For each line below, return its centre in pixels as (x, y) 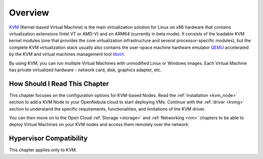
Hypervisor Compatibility (48, 138)
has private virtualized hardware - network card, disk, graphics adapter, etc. (85, 70)
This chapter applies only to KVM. (43, 150)
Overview (29, 13)
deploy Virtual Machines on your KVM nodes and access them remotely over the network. (99, 125)
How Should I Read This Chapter (59, 84)
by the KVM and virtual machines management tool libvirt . (67, 54)
